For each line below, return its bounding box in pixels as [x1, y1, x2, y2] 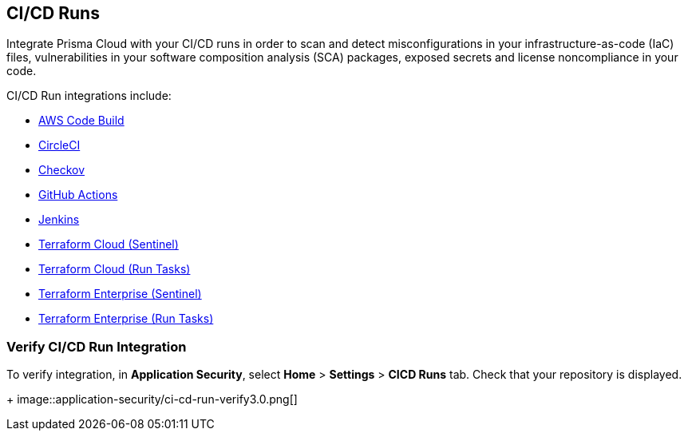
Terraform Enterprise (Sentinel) [38, 287, 202, 301]
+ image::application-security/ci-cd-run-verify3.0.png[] [6, 392, 298, 407]
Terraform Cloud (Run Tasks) [38, 262, 191, 276]
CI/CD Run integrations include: [6, 89, 172, 103]
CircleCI [38, 138, 81, 153]
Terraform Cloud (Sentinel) [38, 237, 179, 252]
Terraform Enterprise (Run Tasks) [38, 312, 214, 326]
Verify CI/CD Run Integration [6, 338, 187, 355]
